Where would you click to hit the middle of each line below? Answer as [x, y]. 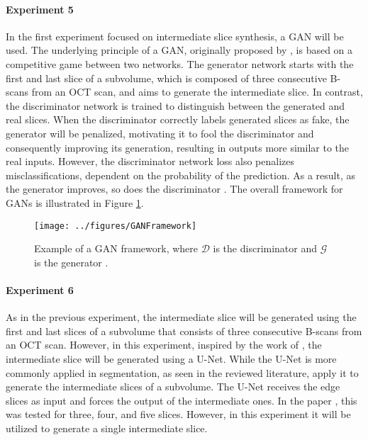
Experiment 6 [40, 289]
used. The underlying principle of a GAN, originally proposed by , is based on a [179, 50]
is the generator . [71, 262]
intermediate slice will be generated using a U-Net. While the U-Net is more [171, 358]
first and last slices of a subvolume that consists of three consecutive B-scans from [184, 331]
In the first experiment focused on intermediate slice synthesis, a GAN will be [175, 36]
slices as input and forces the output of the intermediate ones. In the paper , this [182, 400]
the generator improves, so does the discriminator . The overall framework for [174, 189]
